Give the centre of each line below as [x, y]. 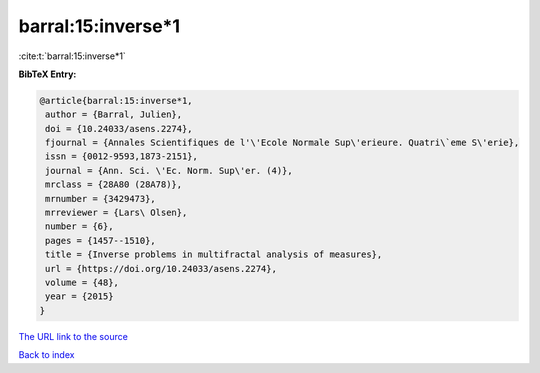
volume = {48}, [82, 282]
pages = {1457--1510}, [101, 240]
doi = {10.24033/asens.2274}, [119, 128]
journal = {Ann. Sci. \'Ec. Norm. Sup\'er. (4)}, [169, 170]
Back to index [46, 355]
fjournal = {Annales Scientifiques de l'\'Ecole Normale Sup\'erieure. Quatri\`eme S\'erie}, [282, 143]
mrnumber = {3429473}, [101, 198]
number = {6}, [79, 226]
